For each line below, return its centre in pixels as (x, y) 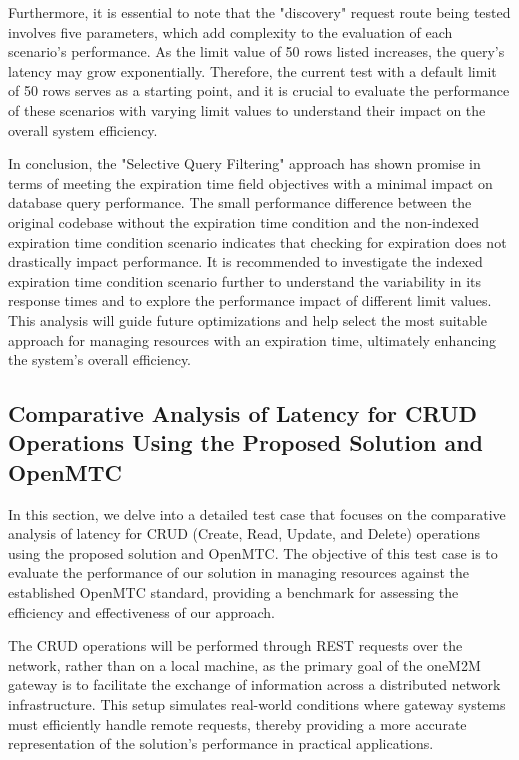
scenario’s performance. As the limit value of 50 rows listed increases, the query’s (256, 51)
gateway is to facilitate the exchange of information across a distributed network (254, 684)
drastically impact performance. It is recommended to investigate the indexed (245, 261)
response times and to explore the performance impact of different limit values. (250, 300)
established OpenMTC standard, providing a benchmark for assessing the (233, 592)
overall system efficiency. (83, 129)
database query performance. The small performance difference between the (240, 202)
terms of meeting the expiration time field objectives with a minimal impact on (250, 182)
